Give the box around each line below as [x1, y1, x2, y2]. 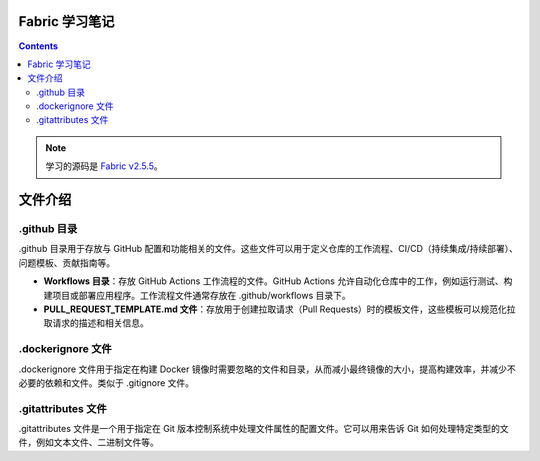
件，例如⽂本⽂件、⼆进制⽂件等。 [18, 436, 159, 449]
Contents [18, 40, 59, 52]
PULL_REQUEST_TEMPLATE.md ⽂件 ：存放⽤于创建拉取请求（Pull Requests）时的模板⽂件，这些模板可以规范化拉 [43, 303, 516, 315]
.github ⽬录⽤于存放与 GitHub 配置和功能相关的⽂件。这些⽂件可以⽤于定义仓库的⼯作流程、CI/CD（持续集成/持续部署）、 [18, 243, 519, 255]
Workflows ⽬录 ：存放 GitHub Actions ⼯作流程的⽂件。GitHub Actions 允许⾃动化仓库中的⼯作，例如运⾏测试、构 [43, 275, 513, 287]
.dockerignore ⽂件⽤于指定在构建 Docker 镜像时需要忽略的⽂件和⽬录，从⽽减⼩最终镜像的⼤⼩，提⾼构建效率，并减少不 [18, 363, 516, 375]
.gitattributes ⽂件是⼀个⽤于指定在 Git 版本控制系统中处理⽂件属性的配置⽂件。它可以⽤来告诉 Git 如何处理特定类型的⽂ [18, 423, 509, 435]
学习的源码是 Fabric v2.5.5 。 [45, 160, 164, 172]
